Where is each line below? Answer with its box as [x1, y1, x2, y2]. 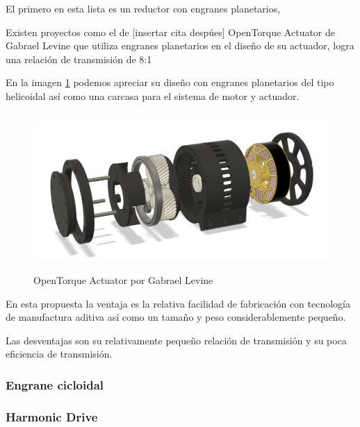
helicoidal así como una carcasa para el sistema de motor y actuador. [6, 88, 300, 103]
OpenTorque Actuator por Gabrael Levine [33, 272, 213, 287]
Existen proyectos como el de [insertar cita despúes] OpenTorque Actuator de [6, 24, 336, 39]
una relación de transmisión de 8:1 [6, 51, 152, 66]
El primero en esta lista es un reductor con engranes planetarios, [6, 1, 281, 15]
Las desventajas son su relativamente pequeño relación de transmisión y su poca [6, 333, 347, 347]
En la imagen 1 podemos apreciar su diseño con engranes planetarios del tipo [6, 75, 334, 90]
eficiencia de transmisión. [6, 346, 113, 361]
